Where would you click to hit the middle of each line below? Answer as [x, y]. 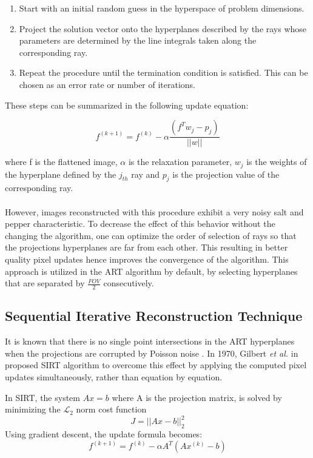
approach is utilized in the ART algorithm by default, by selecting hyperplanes [151, 271]
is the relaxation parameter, [180, 162]
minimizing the [33, 409]
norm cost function [111, 409]
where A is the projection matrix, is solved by [197, 397]
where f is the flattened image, [61, 162]
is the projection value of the [226, 174]
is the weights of [277, 162]
